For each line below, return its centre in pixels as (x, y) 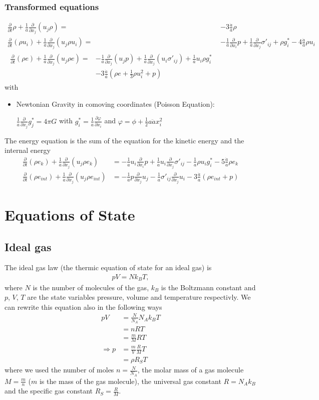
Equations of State (70, 215)
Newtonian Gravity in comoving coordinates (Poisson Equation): (115, 104)
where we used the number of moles (59, 370)
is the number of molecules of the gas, (91, 287)
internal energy (28, 150)
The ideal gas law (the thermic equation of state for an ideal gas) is (108, 267)
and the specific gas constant (49, 391)
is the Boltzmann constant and (208, 287)
